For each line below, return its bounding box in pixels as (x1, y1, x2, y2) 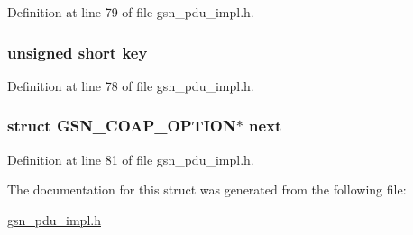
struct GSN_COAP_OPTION (7, 114, 236, 137)
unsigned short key (7, 41, 148, 63)
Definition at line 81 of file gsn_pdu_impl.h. (7, 149, 254, 168)
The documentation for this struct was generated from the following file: (7, 180, 407, 199)
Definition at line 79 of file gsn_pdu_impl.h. (7, 3, 254, 21)
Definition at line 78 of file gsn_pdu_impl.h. (7, 76, 254, 95)
